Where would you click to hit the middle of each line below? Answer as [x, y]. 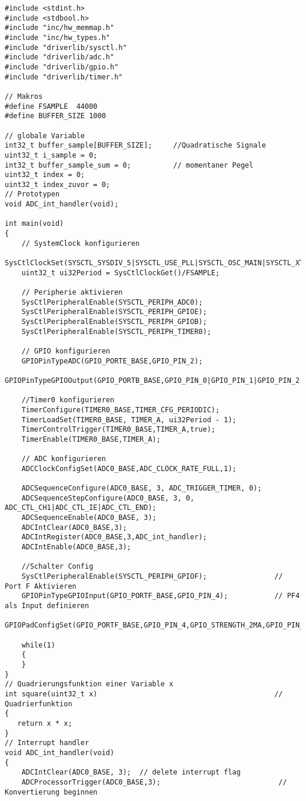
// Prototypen [32, 194]
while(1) [38, 645]
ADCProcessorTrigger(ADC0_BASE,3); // [154, 782]
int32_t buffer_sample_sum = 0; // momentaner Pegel [129, 165]
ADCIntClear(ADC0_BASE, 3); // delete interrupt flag [131, 772]
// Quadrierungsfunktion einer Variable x [89, 684]
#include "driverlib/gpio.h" [62, 67]
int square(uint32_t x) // [144, 694]
